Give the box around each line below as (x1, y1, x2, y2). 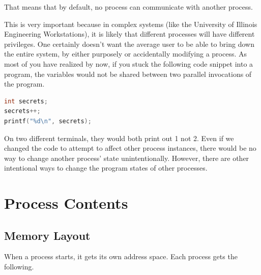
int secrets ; (4, 97, 48, 105)
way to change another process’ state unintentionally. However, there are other (4, 152, 249, 163)
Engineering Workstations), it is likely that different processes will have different (4, 29, 255, 39)
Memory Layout (4, 227, 91, 243)
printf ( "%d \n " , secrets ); (4, 117, 92, 125)
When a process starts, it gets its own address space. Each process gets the (4, 251, 238, 262)
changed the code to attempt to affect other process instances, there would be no (4, 143, 256, 153)
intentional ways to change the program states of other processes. (4, 162, 208, 173)
